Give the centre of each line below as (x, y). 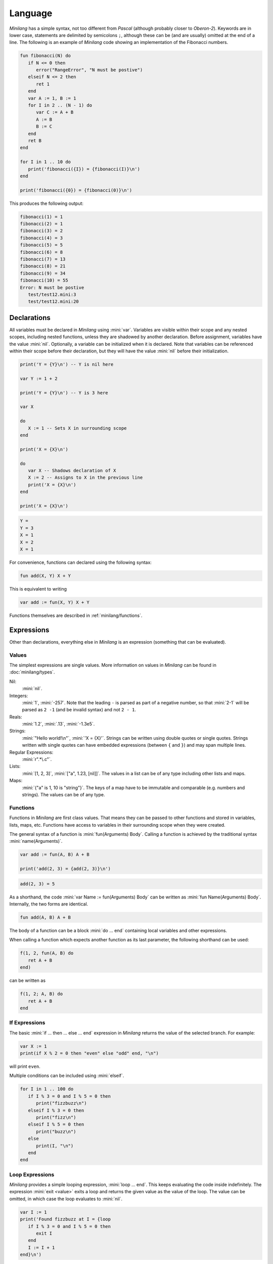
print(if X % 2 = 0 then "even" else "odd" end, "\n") (89, 1053)
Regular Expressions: (31, 752)
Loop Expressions (32, 1175)
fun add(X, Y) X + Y (45, 576)
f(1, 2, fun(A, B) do (47, 953)
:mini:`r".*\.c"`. (37, 759)
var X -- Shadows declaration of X (72, 470)
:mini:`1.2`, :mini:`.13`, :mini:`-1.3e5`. (58, 724)
